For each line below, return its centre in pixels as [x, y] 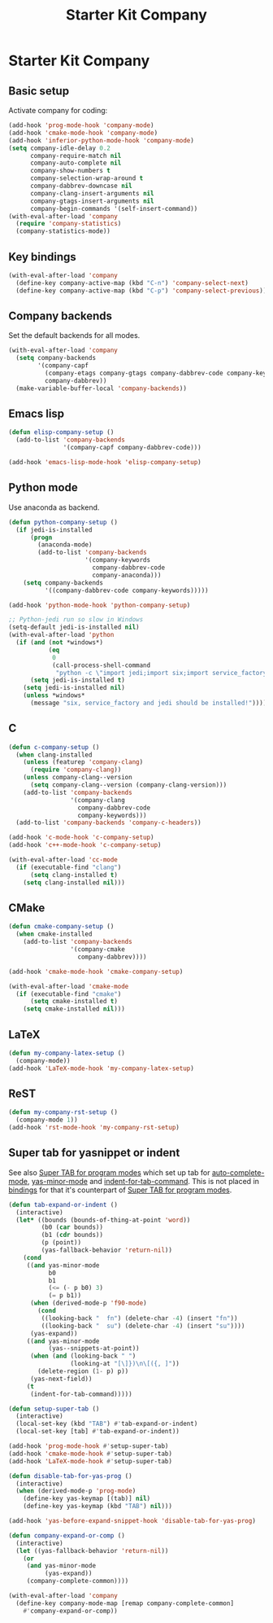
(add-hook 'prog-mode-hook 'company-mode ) [81, 125]
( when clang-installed [54, 755]
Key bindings [43, 257]
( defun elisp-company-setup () [61, 432]
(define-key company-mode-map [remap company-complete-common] [125, 1603]
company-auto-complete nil [76, 163]
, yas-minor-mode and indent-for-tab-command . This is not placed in [143, 1181]
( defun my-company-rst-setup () [63, 1112]
